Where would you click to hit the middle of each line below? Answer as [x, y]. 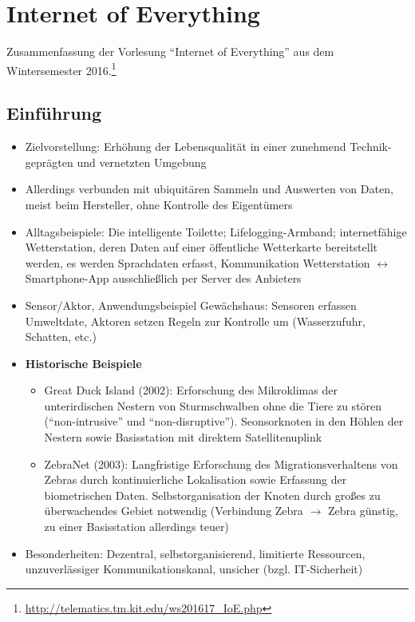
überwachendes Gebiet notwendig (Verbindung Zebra [174, 511]
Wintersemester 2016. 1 [61, 69]
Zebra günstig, [363, 511]
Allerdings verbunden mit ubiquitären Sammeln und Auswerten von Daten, [209, 189]
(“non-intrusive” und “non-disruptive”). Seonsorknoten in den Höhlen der [224, 421]
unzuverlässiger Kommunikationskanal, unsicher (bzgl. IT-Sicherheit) [194, 569]
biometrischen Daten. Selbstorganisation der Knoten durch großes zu [212, 495]
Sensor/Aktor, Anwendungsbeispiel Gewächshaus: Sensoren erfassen [191, 305]
